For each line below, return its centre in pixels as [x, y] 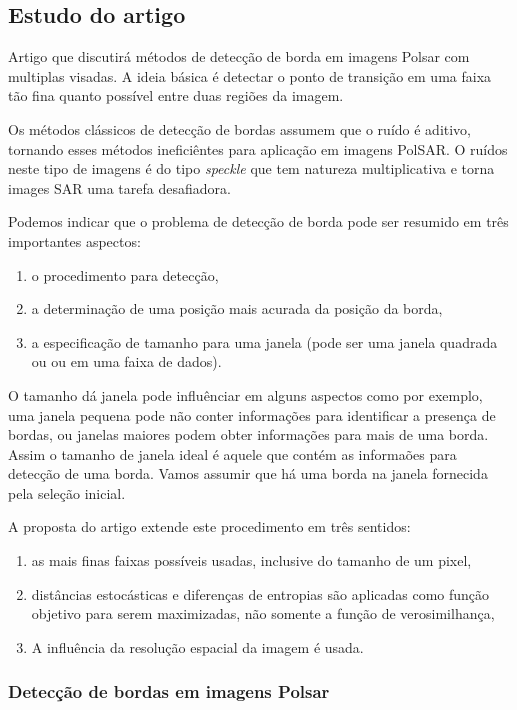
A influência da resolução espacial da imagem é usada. [197, 646]
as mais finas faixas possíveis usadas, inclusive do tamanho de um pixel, [251, 560]
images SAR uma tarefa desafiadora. [119, 187]
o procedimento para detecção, [125, 274]
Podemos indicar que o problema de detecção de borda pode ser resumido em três [258, 221]
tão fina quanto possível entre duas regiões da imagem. [176, 95]
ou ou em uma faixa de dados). [126, 361]
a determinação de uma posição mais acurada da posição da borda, [237, 308]
